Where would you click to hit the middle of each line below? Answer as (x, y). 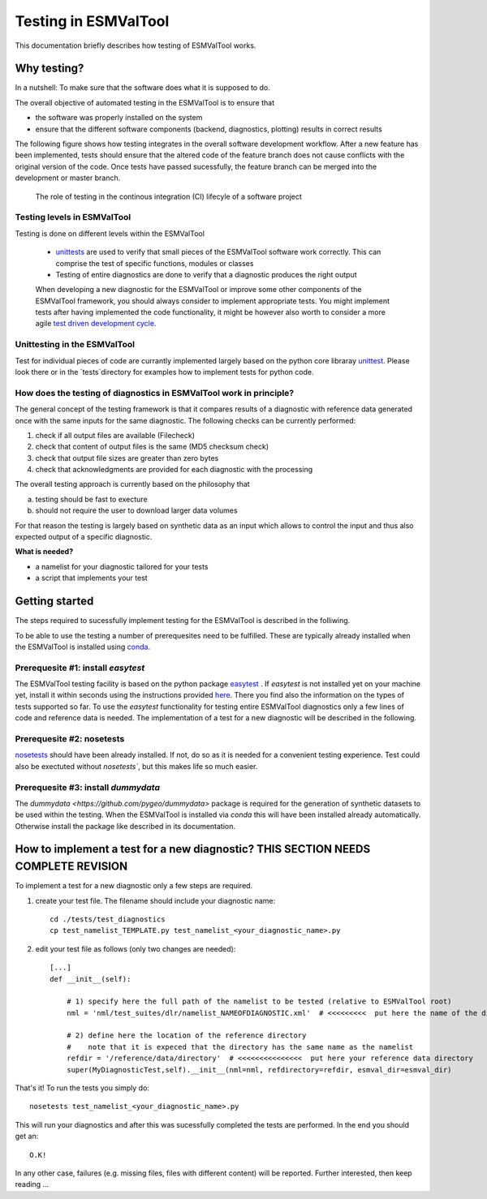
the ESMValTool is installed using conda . (83, 647)
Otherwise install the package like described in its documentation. (125, 826)
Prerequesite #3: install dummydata (87, 787)
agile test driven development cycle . (96, 324)
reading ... (32, 1184)
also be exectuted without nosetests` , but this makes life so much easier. (136, 766)
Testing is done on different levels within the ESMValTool (110, 233)
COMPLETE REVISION (71, 867)
